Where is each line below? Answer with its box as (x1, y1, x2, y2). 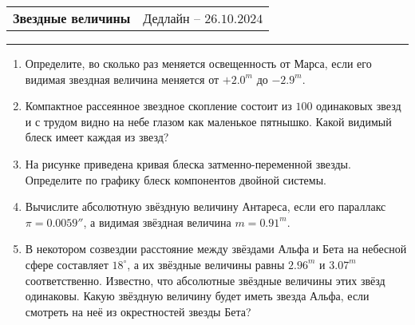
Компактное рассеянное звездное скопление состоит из (25, 97, 292, 114)
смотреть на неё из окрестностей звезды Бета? (25, 303, 251, 319)
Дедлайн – (143, 9, 200, 27)
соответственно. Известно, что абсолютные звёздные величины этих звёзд (25, 271, 385, 288)
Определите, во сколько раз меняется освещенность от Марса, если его (25, 55, 372, 71)
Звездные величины (13, 9, 131, 27)
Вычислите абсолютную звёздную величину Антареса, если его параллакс (25, 198, 386, 215)
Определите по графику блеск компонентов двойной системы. (25, 171, 326, 188)
